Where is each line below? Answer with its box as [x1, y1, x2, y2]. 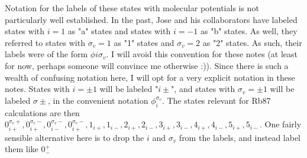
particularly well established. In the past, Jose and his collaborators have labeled [5, 13, 298, 25]
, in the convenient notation [47, 94, 148, 106]
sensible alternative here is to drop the [5, 131, 144, 143]
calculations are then [5, 106, 80, 119]
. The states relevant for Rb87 [161, 94, 271, 106]
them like [5, 143, 38, 155]
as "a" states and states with [67, 25, 171, 37]
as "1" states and [114, 36, 174, 48]
